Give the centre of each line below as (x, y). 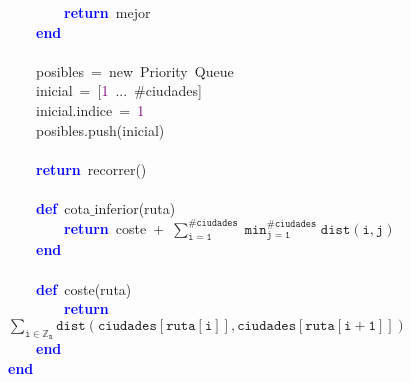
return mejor (107, 12)
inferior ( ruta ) (135, 207)
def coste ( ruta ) (84, 288)
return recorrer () (91, 168)
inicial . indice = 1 (90, 109)
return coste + (114, 227)
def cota (63, 207)
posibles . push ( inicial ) (100, 129)
